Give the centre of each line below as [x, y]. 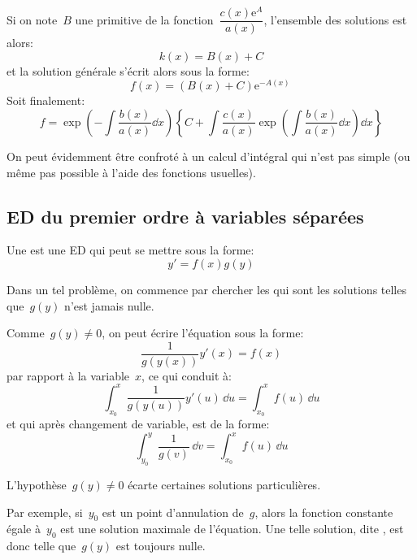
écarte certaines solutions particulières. [224, 484]
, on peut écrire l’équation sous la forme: [203, 333]
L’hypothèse [37, 484]
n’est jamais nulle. [109, 305]
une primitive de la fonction [144, 19]
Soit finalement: [46, 100]
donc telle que [41, 546]
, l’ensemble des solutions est [335, 19]
